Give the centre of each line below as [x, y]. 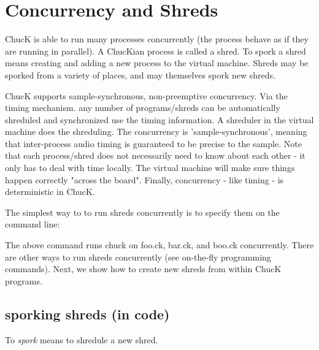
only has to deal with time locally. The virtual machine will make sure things [150, 168]
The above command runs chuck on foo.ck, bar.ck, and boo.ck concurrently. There [159, 245]
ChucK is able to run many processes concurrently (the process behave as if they [157, 39]
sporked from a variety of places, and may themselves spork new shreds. [140, 74]
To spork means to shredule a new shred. [82, 339]
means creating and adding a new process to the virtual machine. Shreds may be [157, 63]
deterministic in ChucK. [50, 192]
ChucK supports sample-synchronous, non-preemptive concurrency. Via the [146, 95]
